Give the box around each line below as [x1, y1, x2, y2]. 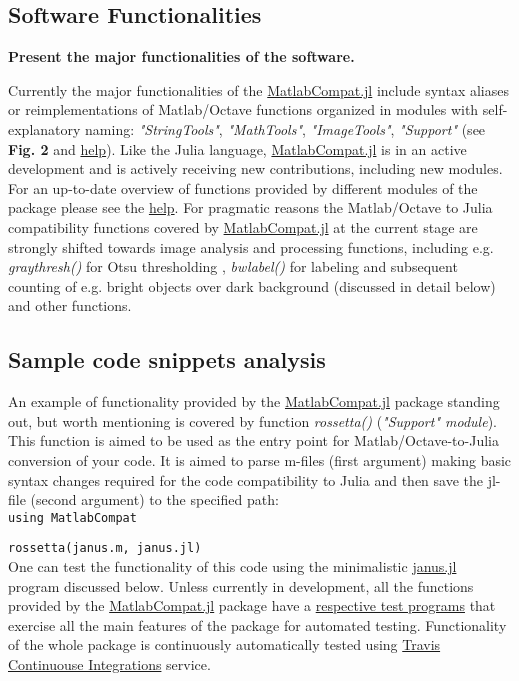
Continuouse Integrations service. [8, 653, 211, 674]
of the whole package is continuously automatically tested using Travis [8, 634, 441, 655]
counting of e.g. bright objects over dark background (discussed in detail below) [8, 275, 496, 296]
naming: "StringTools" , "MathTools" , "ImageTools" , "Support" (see [85, 118, 486, 139]
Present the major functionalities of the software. [8, 46, 355, 67]
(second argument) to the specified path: [30, 489, 279, 510]
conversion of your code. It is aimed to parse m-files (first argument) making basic [8, 449, 512, 470]
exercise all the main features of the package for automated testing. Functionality [8, 614, 507, 635]
